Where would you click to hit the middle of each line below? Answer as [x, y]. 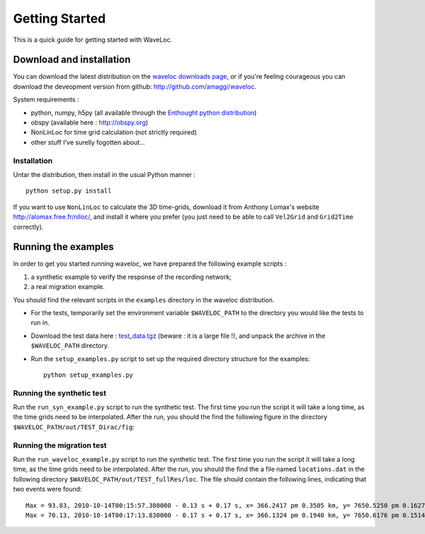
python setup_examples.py [89, 375]
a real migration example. [68, 287]
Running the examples [64, 247]
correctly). [28, 227]
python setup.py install [69, 191]
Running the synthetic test [59, 393]
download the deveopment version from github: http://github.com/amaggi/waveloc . [135, 86]
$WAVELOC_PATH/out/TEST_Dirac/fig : [74, 427]
